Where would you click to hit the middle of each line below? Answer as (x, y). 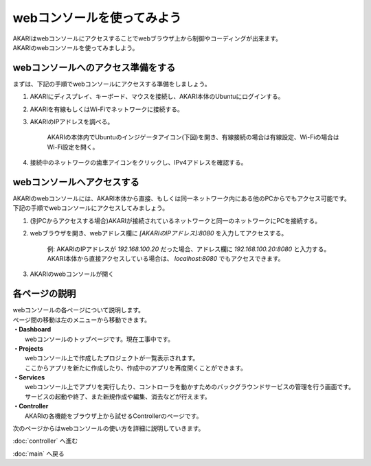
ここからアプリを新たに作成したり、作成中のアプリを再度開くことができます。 (136, 368)
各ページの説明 (44, 294)
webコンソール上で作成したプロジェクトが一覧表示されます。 (112, 358)
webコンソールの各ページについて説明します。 (78, 310)
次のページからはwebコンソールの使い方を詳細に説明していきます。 (109, 428)
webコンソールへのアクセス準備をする (94, 68)
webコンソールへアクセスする (76, 182)
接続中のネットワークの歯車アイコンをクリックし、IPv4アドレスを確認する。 (138, 163)
